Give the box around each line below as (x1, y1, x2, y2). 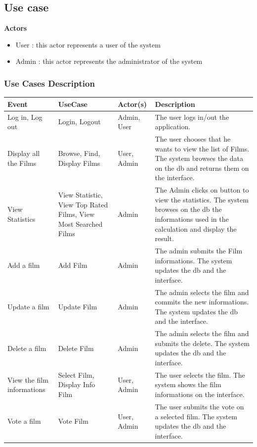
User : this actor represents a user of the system (15, 39, 161, 50)
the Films (7, 157, 37, 168)
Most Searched (58, 218, 103, 229)
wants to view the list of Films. (155, 143, 250, 153)
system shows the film (155, 379, 221, 390)
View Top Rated (58, 199, 108, 209)
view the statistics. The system (155, 194, 249, 204)
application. (155, 121, 191, 132)
